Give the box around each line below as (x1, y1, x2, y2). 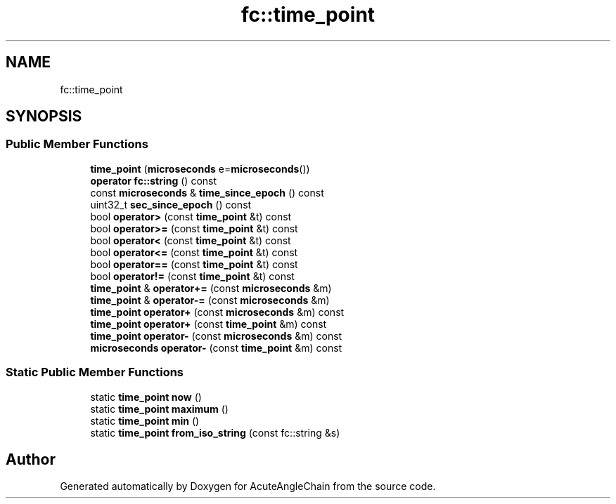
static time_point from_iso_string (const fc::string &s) (90, 426, 340, 439)
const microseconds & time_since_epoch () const (90, 186, 324, 199)
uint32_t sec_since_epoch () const (90, 198, 252, 211)
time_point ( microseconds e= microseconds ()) (90, 162, 310, 175)
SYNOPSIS (6, 107, 82, 126)
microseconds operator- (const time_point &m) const (90, 341, 342, 354)
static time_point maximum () (90, 402, 229, 415)
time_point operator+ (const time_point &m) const (90, 317, 327, 330)
